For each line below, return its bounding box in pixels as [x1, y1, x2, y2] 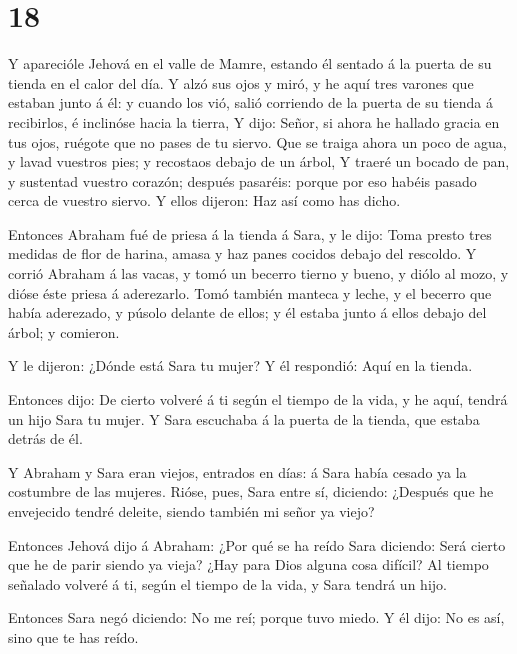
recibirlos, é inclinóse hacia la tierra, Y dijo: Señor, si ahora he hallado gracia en [8, 111, 500, 132]
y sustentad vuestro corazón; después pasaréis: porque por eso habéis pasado [8, 170, 477, 191]
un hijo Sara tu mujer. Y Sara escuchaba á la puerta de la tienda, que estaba [8, 408, 480, 429]
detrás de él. [8, 428, 83, 449]
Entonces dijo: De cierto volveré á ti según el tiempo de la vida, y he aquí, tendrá [8, 389, 508, 410]
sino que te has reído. [8, 626, 139, 647]
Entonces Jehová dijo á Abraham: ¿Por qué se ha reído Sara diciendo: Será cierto [8, 534, 506, 555]
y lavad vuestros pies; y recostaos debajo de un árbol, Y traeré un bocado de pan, [8, 151, 510, 172]
